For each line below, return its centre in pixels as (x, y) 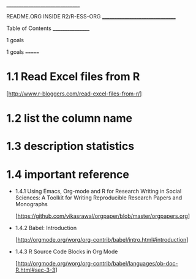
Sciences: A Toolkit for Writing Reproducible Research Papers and (99, 198)
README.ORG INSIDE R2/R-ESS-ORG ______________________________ (91, 16)
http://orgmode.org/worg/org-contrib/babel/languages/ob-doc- (98, 264)
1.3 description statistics (70, 147)
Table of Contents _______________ (48, 28)
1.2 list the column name (70, 118)
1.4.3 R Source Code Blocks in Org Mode (66, 251)
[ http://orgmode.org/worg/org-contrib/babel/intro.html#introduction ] (102, 240)
